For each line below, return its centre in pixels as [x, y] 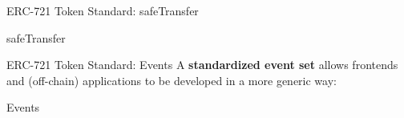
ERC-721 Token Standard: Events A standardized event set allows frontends [202, 65]
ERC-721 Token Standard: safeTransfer [103, 10]
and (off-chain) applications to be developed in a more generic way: [172, 80]
